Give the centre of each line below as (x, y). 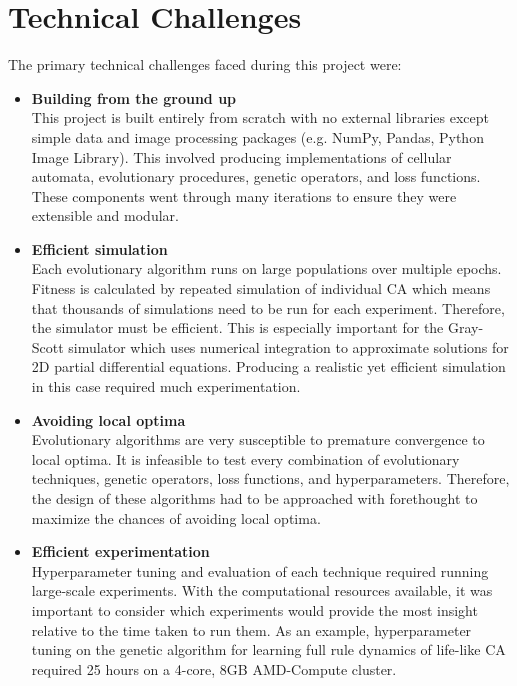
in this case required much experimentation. (166, 386)
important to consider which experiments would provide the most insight (254, 609)
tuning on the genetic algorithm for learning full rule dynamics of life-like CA (268, 649)
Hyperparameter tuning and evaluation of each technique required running (260, 570)
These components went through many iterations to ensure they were (244, 195)
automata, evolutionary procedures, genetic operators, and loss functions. (256, 176)
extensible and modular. (105, 215)
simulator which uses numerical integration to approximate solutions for (288, 346)
